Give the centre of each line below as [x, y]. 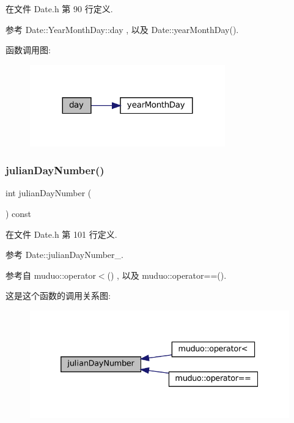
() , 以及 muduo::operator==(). [167, 275]
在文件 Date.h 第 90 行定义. [59, 9]
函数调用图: [28, 50]
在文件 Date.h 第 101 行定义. [61, 234]
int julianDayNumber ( [49, 193]
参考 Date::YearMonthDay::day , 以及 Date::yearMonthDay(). [122, 29]
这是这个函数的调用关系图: [58, 296]
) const [19, 213]
